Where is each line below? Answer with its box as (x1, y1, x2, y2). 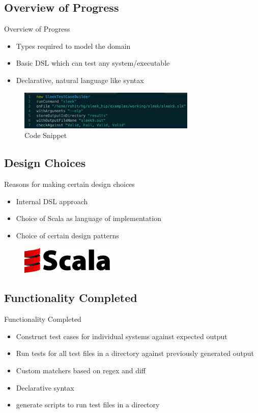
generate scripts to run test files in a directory (16, 399, 160, 410)
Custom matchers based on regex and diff (16, 365, 146, 375)
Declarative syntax (16, 382, 74, 393)
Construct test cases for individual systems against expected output (16, 331, 227, 341)
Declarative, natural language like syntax (16, 74, 144, 85)
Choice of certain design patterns (16, 230, 119, 240)
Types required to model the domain (16, 40, 131, 51)
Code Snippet (24, 130, 67, 141)
